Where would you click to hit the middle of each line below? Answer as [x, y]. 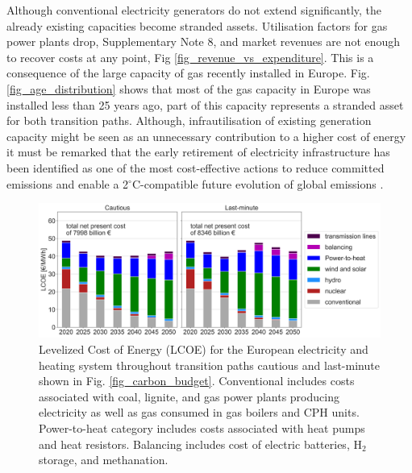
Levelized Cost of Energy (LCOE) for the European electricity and [204, 349]
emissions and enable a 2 [68, 183]
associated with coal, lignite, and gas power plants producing [189, 396]
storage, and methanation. [104, 460]
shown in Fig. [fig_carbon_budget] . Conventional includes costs [197, 381]
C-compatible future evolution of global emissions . [258, 183]
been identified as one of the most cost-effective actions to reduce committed [196, 167]
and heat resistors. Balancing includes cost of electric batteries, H [200, 444]
